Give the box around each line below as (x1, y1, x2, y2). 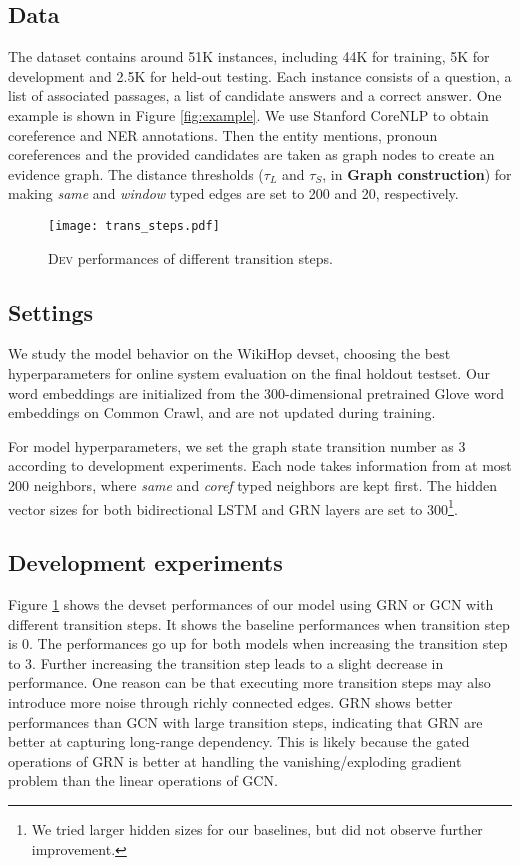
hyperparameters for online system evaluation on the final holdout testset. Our (8, 363, 491, 383)
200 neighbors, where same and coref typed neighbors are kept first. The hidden (8, 474, 498, 495)
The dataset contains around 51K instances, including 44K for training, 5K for (8, 46, 490, 67)
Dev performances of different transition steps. (48, 247, 333, 268)
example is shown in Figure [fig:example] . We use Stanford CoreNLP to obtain (8, 104, 489, 125)
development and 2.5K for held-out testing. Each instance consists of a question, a (8, 65, 512, 86)
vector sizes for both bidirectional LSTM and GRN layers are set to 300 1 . (8, 495, 458, 519)
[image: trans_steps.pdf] (48, 218, 220, 233)
